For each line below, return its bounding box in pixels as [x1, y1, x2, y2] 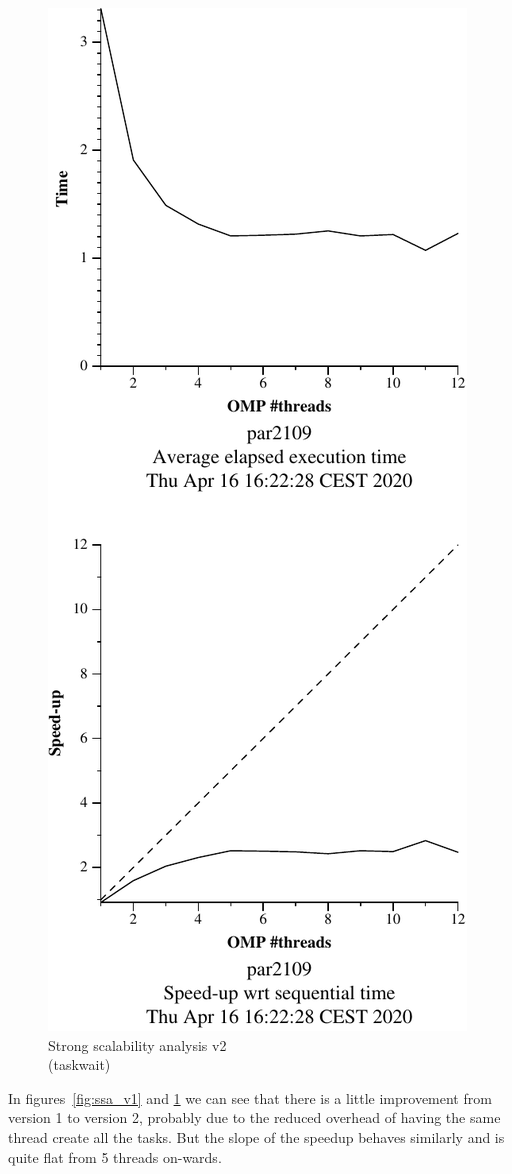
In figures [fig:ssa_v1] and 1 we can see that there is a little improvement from [8, 1087, 492, 1108]
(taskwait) [48, 1054, 111, 1075]
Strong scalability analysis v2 [48, 1034, 227, 1055]
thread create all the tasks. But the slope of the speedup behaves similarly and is [8, 1126, 505, 1147]
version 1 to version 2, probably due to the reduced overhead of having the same [8, 1107, 501, 1128]
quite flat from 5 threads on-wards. [8, 1146, 222, 1167]
